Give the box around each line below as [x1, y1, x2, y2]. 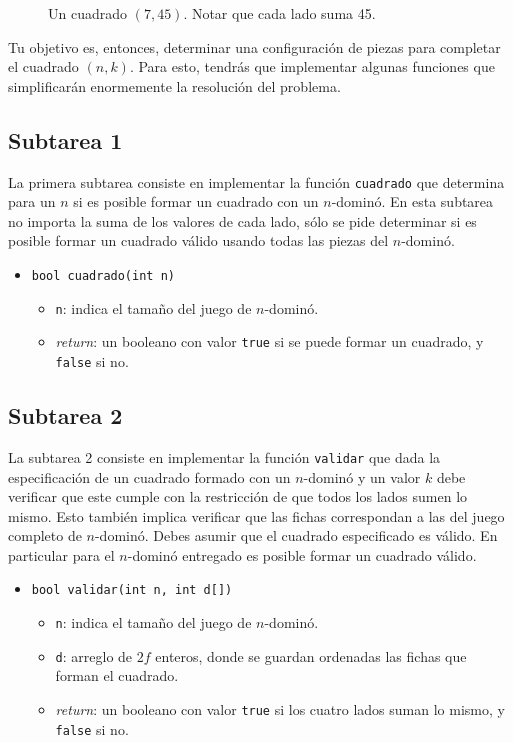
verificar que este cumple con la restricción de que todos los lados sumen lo [8, 486, 468, 507]
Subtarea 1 [8, 124, 123, 155]
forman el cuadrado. [55, 665, 179, 686]
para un [8, 191, 56, 212]
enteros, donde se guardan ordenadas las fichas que [155, 645, 467, 666]
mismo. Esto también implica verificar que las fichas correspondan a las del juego [8, 505, 505, 526]
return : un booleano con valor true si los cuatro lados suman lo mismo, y [55, 699, 505, 720]
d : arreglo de [55, 645, 133, 666]
